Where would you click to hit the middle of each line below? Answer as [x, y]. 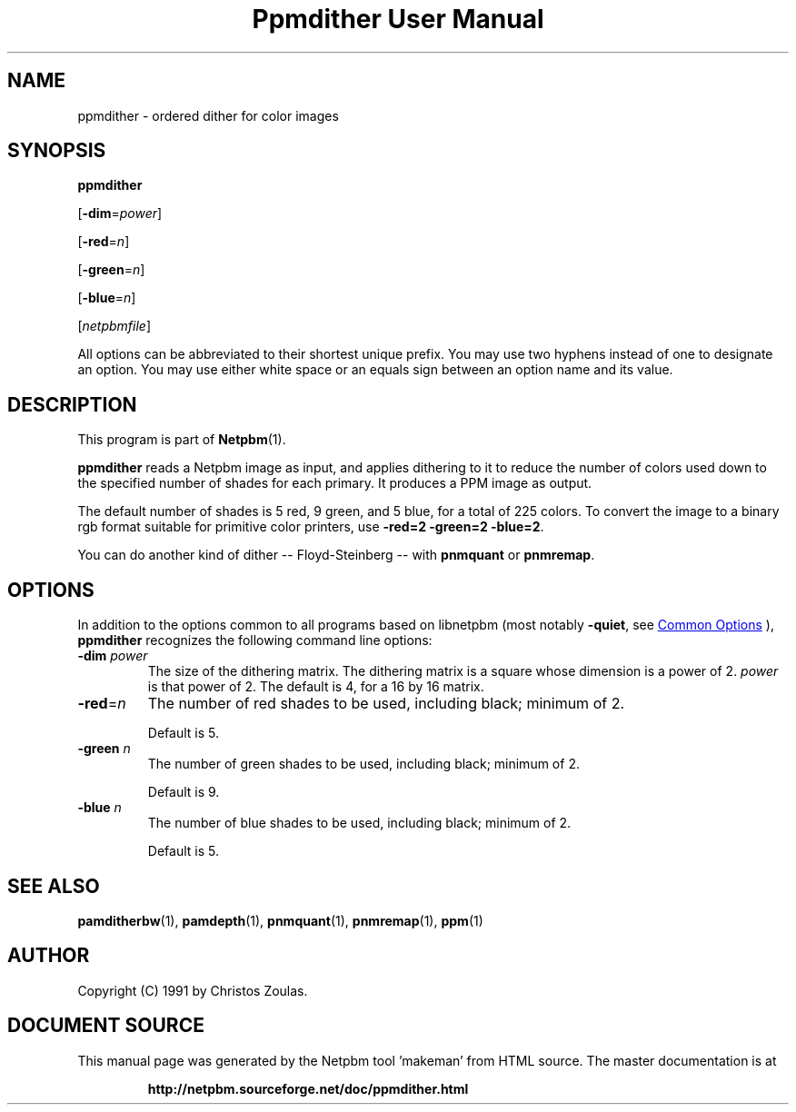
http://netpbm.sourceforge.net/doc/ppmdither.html [308, 1088]
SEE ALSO [54, 886]
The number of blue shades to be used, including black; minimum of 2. [359, 823]
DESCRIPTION [72, 404]
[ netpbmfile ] [114, 326]
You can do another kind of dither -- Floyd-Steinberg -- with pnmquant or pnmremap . [336, 555]
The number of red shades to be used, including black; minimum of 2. [386, 704]
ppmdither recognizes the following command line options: [255, 640]
